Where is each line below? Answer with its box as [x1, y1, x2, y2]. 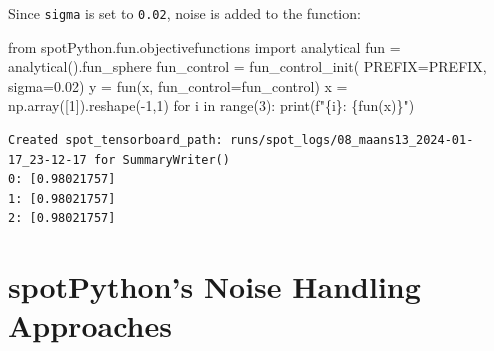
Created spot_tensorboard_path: [8, 133, 223, 148]
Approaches [8, 305, 172, 346]
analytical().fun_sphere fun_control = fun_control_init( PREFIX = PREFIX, [8, 56, 487, 77]
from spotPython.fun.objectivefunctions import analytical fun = [8, 36, 401, 57]
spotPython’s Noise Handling [8, 266, 421, 307]
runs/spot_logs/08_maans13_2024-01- [229, 133, 474, 148]
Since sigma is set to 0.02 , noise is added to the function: [8, 3, 361, 23]
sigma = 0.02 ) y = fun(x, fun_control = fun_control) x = [8, 75, 348, 96]
